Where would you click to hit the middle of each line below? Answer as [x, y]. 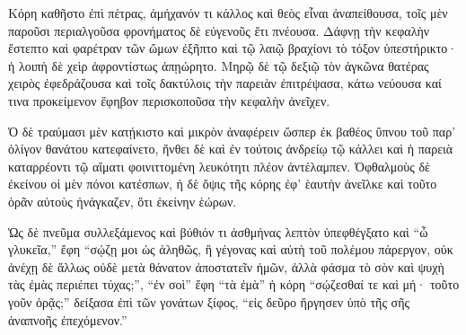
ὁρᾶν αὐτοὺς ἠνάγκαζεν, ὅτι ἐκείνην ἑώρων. [123, 201]
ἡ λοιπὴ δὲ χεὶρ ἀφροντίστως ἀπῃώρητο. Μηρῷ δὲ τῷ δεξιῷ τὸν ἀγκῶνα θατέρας [219, 65]
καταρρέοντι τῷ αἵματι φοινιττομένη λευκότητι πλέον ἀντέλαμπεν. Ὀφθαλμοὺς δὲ [219, 166]
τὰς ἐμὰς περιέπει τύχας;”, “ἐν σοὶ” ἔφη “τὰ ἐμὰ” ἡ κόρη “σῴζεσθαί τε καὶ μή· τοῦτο [234, 284]
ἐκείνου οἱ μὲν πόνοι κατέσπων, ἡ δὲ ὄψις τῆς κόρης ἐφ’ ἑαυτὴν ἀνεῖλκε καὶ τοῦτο [223, 184]
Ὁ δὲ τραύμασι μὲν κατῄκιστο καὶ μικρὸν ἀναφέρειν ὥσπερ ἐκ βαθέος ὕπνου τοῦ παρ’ [232, 131]
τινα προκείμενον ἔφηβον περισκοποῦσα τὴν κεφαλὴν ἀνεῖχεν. [169, 100]
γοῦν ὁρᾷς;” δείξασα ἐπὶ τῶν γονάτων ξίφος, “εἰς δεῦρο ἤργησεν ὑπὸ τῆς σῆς [209, 301]
